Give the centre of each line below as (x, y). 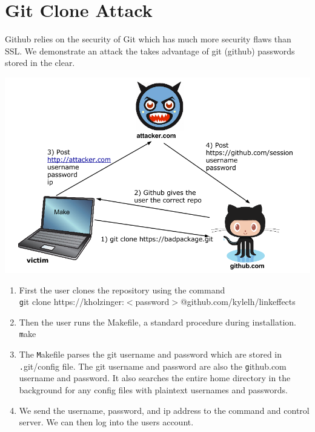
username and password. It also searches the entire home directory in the (155, 378)
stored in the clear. (40, 63)
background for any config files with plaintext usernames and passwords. (153, 389)
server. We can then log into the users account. (106, 422)
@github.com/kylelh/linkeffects (238, 302)
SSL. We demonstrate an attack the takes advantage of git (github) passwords (150, 51)
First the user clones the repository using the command (122, 290)
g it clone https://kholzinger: (71, 302)
